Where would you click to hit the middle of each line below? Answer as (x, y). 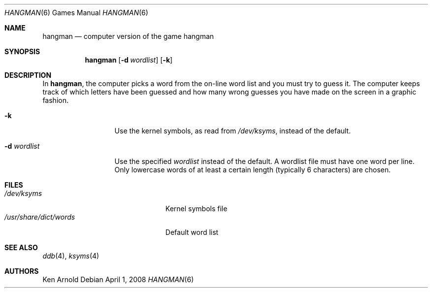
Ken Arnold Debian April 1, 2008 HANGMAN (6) (118, 279)
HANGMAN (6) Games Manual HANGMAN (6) (76, 13)
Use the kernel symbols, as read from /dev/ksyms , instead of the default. (233, 131)
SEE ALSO (21, 247)
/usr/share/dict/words (40, 217)
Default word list (192, 232)
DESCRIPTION (28, 75)
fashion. (55, 100)
